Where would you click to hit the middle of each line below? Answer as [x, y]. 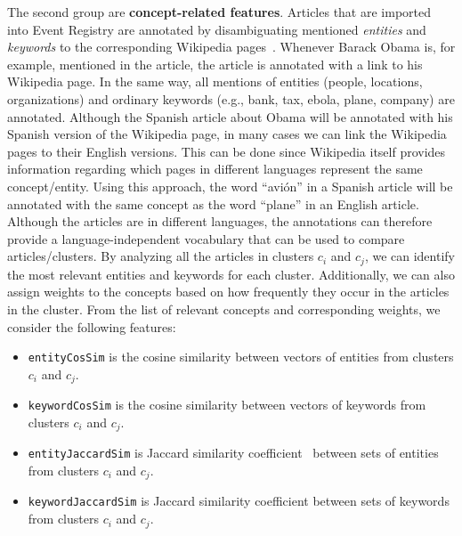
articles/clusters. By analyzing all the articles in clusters [161, 256]
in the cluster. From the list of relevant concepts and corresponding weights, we [224, 309]
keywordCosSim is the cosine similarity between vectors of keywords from [227, 405]
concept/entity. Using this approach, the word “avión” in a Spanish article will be [230, 186]
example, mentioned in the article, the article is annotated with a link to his [215, 64]
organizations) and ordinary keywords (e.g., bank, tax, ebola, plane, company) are [231, 98]
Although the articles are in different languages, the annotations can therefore [220, 221]
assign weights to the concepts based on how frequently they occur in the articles [228, 292]
